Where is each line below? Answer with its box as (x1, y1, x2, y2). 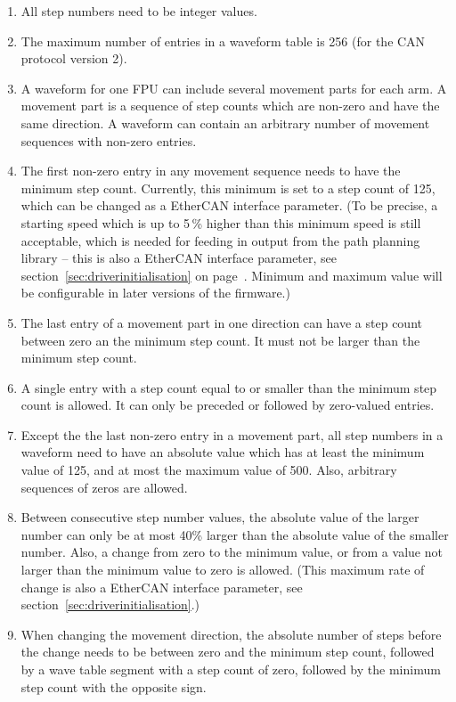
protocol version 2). (20, 49, 127, 68)
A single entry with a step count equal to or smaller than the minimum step (20, 378, 437, 396)
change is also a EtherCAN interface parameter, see (20, 577, 303, 596)
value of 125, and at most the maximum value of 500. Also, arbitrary (20, 461, 397, 479)
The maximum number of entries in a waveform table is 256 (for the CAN (20, 31, 426, 50)
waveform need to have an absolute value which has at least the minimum (20, 443, 425, 461)
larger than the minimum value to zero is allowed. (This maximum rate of (20, 560, 425, 579)
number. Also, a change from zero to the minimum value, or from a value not (20, 543, 443, 561)
